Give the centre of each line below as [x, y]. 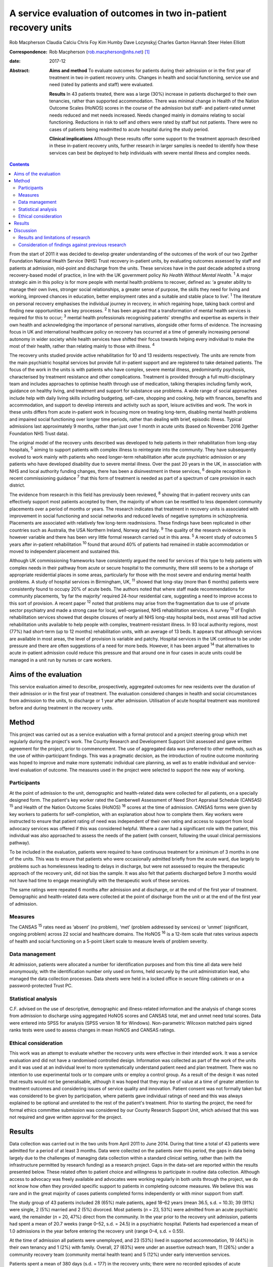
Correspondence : [28, 52]
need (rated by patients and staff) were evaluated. [101, 85]
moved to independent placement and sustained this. [65, 551]
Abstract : [19, 70]
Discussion [25, 230]
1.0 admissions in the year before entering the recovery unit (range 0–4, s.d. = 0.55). [97, 1231]
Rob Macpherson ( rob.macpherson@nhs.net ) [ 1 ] [100, 52]
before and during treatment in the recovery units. [61, 707]
